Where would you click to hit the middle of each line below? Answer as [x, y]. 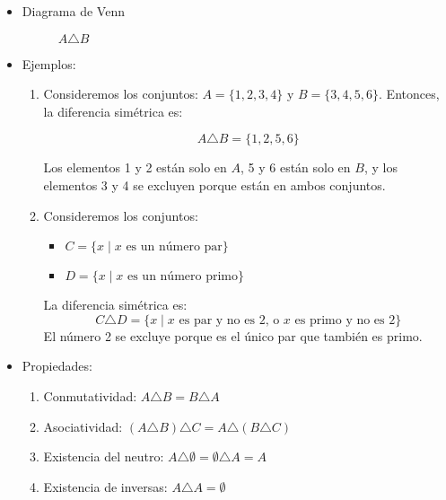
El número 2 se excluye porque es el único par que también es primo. [233, 335]
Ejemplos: [49, 63]
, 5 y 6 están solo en [295, 167]
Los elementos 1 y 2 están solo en [135, 167]
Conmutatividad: [90, 395]
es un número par [174, 247]
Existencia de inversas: [105, 486]
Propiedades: [57, 366]
